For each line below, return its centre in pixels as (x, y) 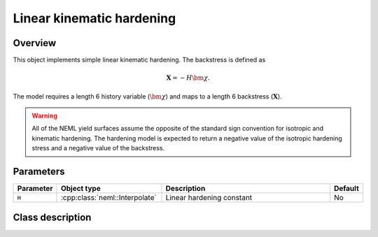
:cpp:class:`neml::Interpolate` (108, 198)
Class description (52, 217)
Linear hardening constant (209, 198)
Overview (35, 43)
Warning (44, 116)
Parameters (39, 172)
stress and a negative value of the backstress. (98, 148)
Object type (80, 189)
